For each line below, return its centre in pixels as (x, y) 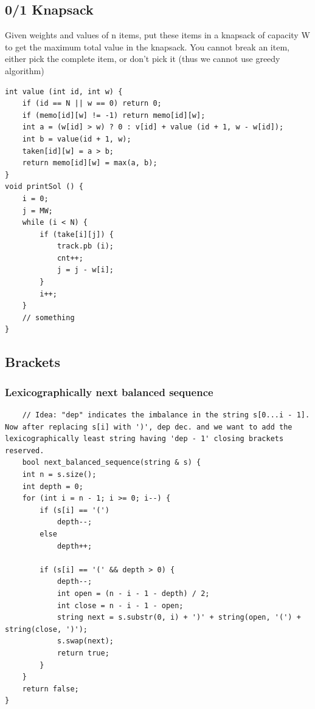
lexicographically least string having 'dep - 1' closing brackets (144, 439)
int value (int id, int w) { (64, 91)
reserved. (25, 450)
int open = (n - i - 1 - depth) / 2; (133, 593)
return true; (83, 653)
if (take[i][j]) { (77, 234)
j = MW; (37, 211)
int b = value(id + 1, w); (77, 139)
